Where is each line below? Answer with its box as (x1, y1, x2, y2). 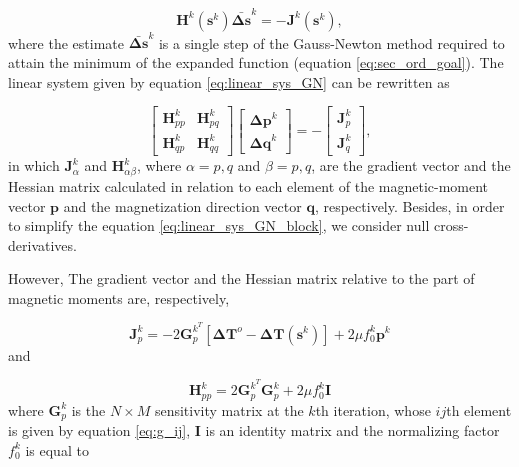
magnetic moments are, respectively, (8, 287, 230, 308)
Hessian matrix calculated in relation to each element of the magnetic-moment (8, 175, 489, 196)
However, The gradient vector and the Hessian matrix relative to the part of (8, 268, 475, 289)
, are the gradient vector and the (311, 155, 511, 176)
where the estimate (8, 32, 124, 53)
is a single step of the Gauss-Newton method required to (158, 32, 505, 53)
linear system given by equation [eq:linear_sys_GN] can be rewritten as (8, 71, 450, 92)
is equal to (25, 439, 89, 460)
